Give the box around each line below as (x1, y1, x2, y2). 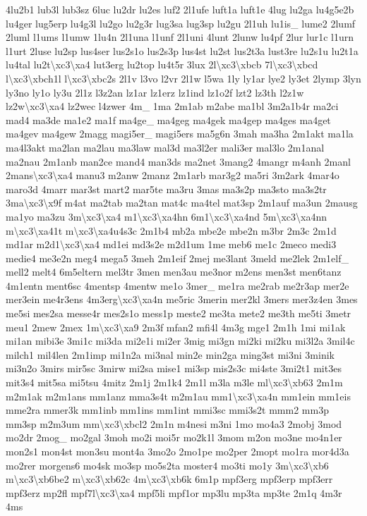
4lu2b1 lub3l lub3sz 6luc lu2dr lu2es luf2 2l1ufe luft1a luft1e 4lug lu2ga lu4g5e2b (6, 2, 354, 16)
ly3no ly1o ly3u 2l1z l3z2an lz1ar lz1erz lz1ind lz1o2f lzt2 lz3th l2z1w (6, 85, 304, 99)
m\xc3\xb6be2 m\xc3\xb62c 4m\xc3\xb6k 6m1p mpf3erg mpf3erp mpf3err (6, 472, 333, 486)
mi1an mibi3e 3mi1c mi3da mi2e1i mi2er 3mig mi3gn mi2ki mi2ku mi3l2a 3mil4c (6, 333, 355, 348)
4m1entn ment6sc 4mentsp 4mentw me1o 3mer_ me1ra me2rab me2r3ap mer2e (6, 278, 349, 293)
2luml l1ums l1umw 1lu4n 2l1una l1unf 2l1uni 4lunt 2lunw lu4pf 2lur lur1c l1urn (6, 30, 354, 44)
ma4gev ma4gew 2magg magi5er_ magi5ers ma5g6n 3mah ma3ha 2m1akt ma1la (6, 126, 354, 141)
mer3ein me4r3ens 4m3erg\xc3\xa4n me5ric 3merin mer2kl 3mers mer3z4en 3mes (6, 292, 358, 307)
